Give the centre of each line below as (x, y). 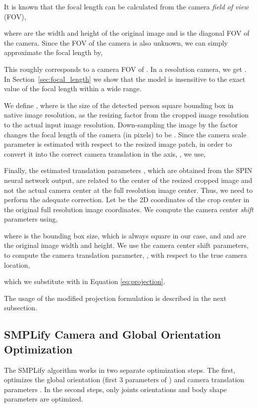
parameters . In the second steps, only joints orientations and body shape (115, 389)
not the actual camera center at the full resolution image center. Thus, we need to (129, 190)
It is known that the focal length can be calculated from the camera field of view (126, 6)
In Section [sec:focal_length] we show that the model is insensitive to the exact (125, 79)
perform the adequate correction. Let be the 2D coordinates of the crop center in (127, 200)
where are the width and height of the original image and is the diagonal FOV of (127, 33)
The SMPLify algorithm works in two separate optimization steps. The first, (120, 370)
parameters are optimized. (44, 399)
